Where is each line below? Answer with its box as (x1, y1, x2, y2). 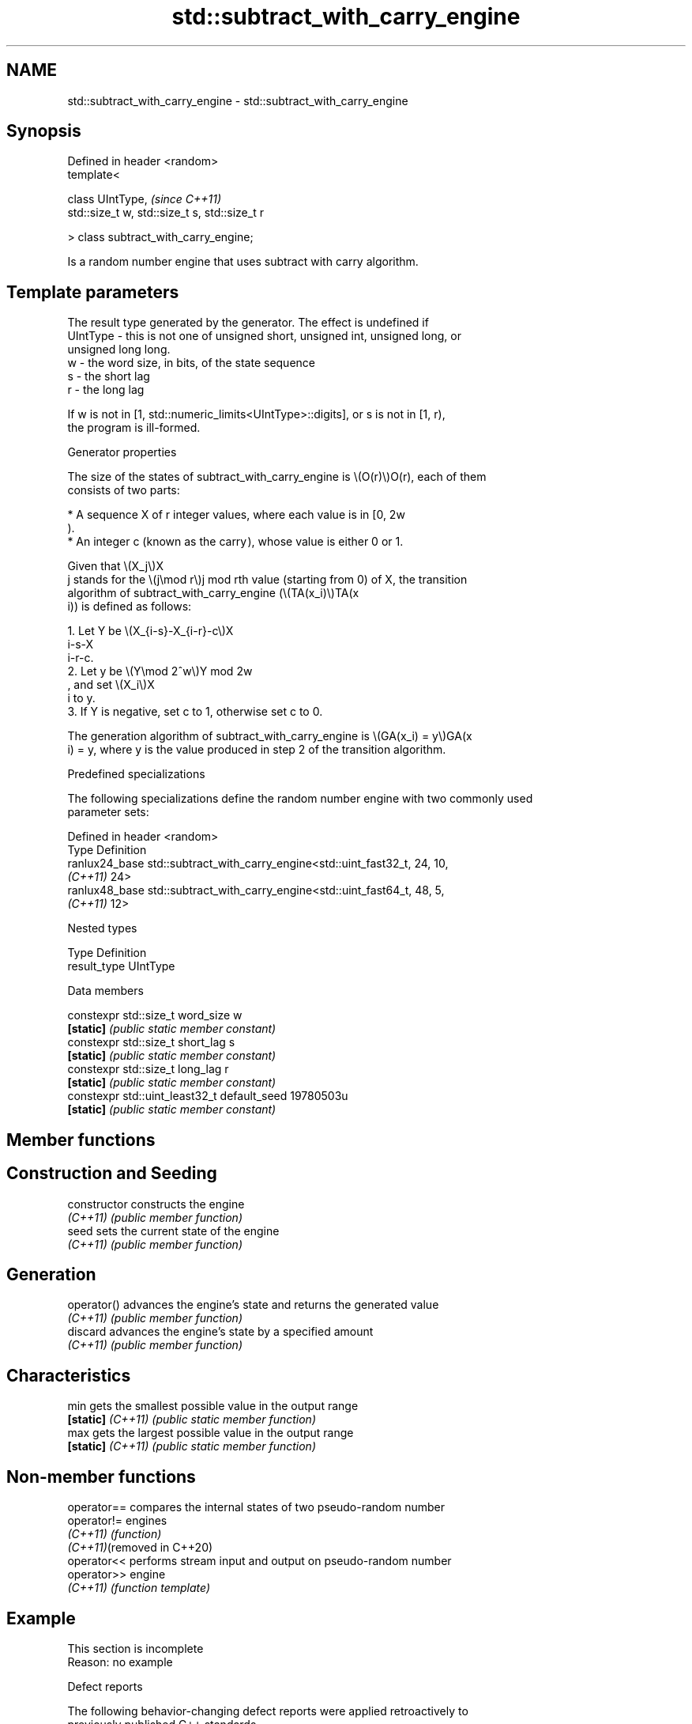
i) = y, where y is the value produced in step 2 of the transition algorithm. (67, 743, 446, 757)
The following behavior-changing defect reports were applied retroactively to (67, 1703, 468, 1718)
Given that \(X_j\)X (67, 559, 164, 573)
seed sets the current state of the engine (67, 1223, 280, 1238)
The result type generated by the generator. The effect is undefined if (67, 316, 429, 330)
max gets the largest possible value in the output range (67, 1426, 354, 1440)
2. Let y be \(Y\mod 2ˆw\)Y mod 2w (67, 664, 253, 679)
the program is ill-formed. (67, 421, 201, 435)
